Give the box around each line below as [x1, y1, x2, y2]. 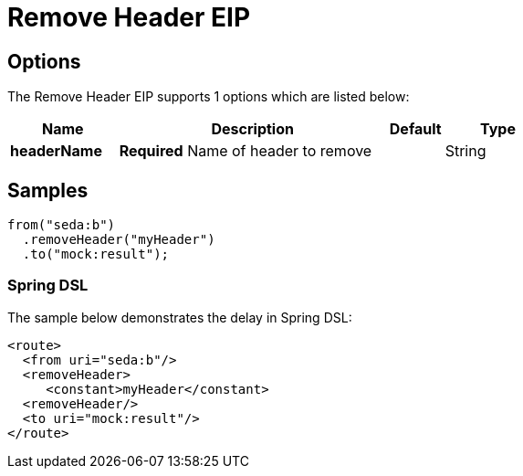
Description [211, 120, 294, 139]
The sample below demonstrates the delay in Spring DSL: [7, 309, 352, 325]
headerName [10, 142, 102, 161]
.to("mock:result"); [22, 247, 170, 262]
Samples [7, 178, 89, 202]
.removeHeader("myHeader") [22, 232, 215, 248]
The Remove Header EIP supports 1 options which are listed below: [7, 89, 410, 105]
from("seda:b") [7, 217, 116, 233]
